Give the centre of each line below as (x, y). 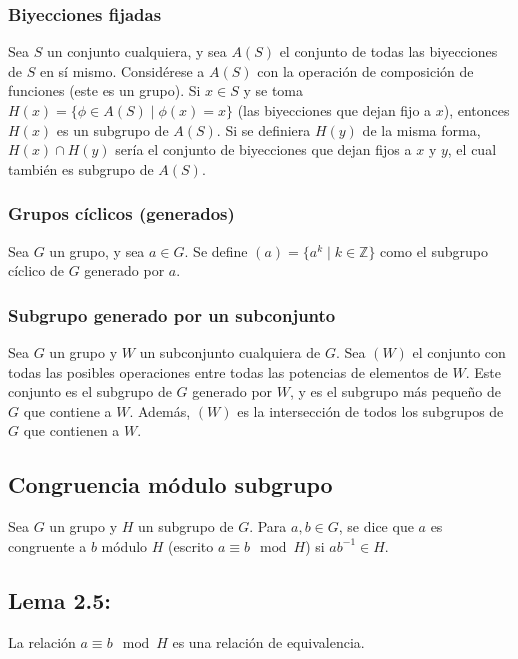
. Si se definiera (263, 129)
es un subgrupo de (112, 129)
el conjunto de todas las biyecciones (388, 51)
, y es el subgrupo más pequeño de (395, 391)
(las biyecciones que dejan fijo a (334, 110)
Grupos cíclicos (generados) (121, 213)
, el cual (472, 149)
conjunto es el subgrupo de (90, 391)
